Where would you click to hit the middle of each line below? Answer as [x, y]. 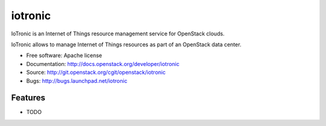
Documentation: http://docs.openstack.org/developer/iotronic [103, 64]
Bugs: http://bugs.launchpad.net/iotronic [77, 80]
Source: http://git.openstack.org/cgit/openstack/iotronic [96, 73]
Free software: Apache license [64, 55]
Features [28, 98]
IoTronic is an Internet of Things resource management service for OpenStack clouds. [118, 34]
